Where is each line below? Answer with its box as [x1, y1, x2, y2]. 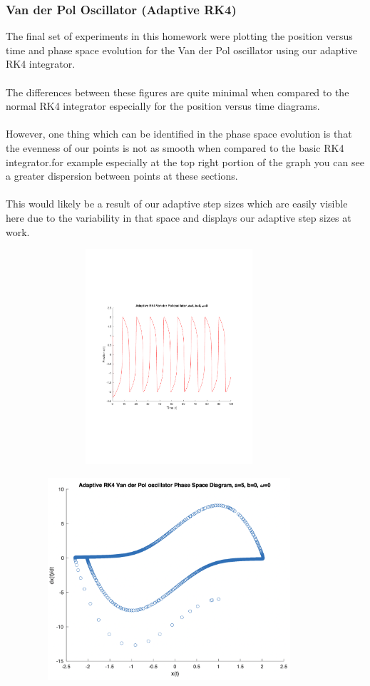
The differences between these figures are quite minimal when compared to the [6, 84, 349, 99]
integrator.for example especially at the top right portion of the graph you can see [6, 154, 364, 169]
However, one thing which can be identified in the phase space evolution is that [6, 126, 352, 141]
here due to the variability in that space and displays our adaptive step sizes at [6, 210, 351, 225]
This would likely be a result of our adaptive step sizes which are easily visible [6, 196, 348, 211]
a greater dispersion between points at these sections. [6, 168, 238, 183]
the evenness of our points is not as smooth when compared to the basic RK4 [6, 140, 344, 155]
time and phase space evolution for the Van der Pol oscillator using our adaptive [6, 42, 358, 57]
